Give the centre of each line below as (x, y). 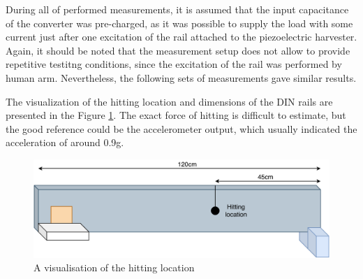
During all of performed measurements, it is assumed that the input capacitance (177, 9)
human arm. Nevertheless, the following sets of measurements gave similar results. (181, 77)
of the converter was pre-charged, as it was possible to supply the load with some (179, 23)
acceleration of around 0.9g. (65, 142)
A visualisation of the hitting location (114, 267)
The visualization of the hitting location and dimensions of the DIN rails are (169, 101)
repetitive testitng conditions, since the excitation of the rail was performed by (174, 64)
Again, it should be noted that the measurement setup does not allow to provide (178, 50)
